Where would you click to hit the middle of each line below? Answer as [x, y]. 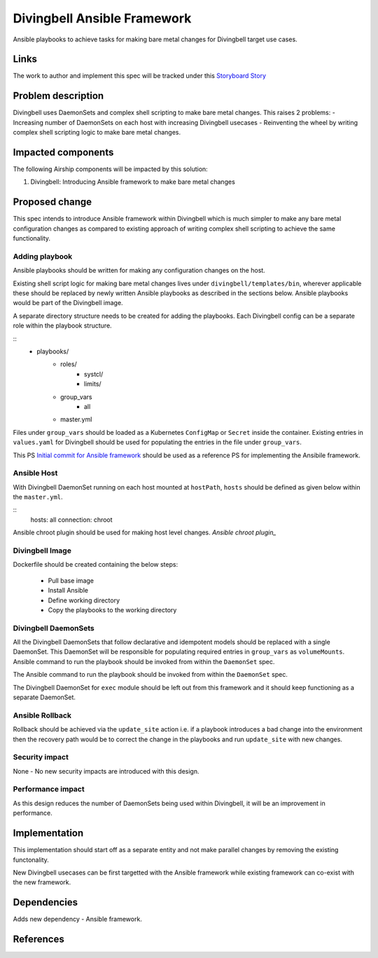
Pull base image [71, 580]
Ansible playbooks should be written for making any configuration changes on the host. [139, 271]
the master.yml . [38, 497]
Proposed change [52, 202]
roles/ [69, 364]
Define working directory [84, 600]
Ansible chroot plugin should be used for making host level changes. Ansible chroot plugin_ [145, 532]
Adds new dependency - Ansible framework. [78, 919]
